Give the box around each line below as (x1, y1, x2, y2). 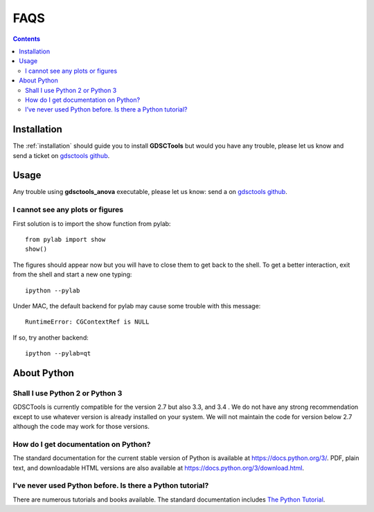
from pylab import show (25, 236, 106, 244)
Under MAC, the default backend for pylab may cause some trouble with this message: (12, 301, 261, 310)
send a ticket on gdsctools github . (12, 151, 110, 159)
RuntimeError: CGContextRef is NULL (25, 318, 150, 326)
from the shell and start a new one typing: (12, 270, 132, 279)
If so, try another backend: (12, 333, 89, 342)
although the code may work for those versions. (12, 423, 150, 431)
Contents (12, 35, 41, 43)
